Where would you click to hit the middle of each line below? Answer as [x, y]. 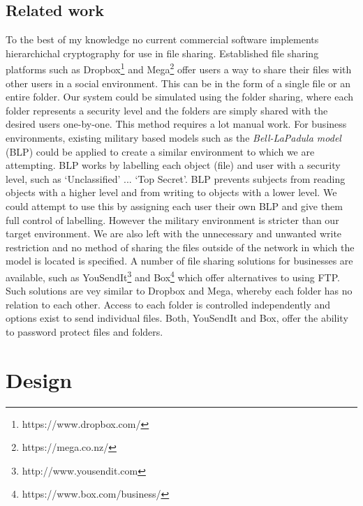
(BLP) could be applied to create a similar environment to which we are [160, 151]
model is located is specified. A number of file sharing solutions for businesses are [179, 261]
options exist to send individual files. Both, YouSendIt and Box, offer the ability [177, 318]
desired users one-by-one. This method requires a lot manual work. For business [176, 124]
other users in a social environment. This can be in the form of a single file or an [178, 83]
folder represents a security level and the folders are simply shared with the [167, 110]
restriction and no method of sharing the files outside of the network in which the [180, 247]
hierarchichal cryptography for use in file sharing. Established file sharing [162, 53]
